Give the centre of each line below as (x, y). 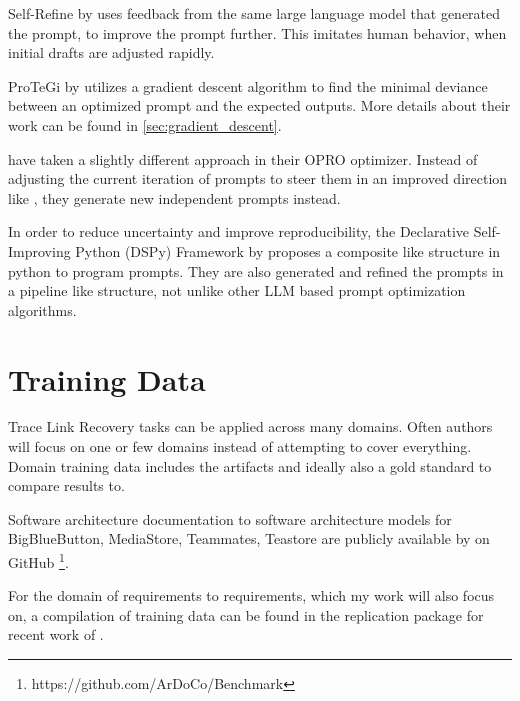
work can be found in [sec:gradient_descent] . (145, 124)
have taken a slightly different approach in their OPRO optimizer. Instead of (243, 158)
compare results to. (66, 485)
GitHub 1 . (38, 560)
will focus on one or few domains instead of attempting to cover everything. (240, 446)
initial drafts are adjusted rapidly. (111, 52)
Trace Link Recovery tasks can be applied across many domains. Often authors (250, 426)
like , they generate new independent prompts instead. (174, 197)
